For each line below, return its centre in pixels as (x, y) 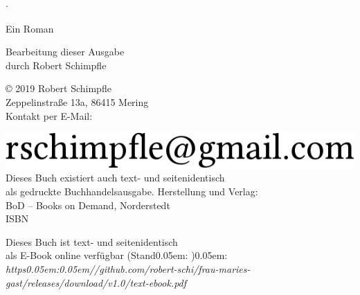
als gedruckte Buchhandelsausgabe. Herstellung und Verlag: (132, 191)
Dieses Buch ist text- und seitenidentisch (92, 241)
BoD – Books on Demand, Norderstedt (88, 205)
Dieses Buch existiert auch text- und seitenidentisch (115, 178)
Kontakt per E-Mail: (49, 115)
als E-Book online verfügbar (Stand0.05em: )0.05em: (117, 255)
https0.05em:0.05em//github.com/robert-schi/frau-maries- (128, 268)
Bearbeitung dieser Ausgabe (65, 52)
